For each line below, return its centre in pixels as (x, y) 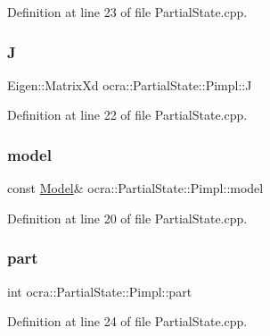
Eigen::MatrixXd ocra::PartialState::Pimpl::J (130, 84)
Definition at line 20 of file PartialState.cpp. (127, 218)
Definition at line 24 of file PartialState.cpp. (127, 321)
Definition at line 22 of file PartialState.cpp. (127, 115)
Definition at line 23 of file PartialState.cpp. (127, 12)
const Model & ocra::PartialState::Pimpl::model (135, 188)
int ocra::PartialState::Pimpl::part (100, 291)
